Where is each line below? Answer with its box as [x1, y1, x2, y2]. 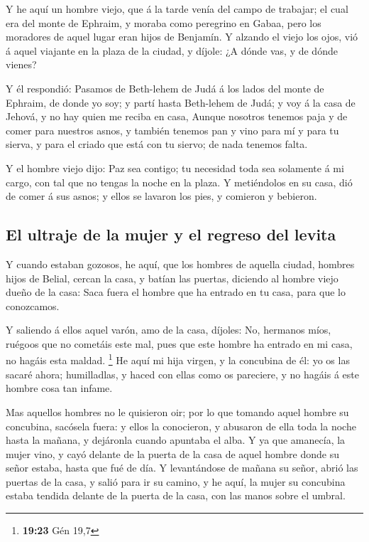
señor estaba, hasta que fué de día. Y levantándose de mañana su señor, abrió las [6, 460, 358, 475]
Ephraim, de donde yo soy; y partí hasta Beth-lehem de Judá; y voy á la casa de [6, 95, 356, 110]
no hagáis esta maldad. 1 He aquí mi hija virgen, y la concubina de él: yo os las [6, 351, 350, 368]
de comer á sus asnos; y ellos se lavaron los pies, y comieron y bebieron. [6, 188, 317, 203]
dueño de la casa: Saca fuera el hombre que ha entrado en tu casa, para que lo [6, 285, 346, 299]
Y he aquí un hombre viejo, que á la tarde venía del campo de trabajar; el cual [6, 1, 348, 16]
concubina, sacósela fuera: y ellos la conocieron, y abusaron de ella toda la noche [6, 418, 356, 433]
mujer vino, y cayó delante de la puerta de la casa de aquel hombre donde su [6, 446, 340, 461]
